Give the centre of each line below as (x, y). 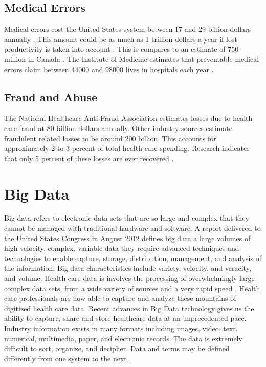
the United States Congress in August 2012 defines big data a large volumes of (127, 238)
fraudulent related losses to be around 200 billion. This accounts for (110, 138)
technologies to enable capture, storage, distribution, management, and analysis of (133, 258)
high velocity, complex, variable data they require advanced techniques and (122, 248)
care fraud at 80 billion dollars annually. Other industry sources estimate (118, 128)
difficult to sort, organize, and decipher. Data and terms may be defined (117, 348)
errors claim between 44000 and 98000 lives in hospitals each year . (109, 69)
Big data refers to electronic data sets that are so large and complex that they (127, 218)
